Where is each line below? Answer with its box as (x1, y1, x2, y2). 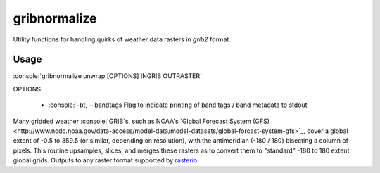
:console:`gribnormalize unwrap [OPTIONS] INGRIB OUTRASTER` (13, 72, 203, 80)
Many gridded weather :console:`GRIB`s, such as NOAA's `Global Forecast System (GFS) (13, 117, 270, 125)
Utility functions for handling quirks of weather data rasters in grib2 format (13, 35, 229, 44)
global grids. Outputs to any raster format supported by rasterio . (13, 156, 200, 165)
